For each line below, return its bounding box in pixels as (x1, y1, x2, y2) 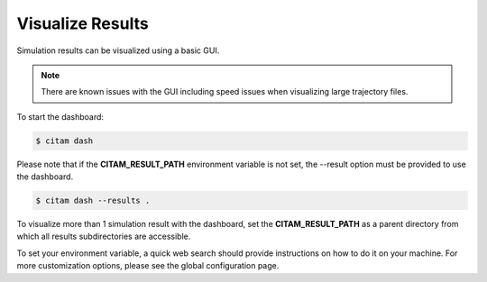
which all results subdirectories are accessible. (16, 231, 191, 242)
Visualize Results (16, 14, 149, 33)
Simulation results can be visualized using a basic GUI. (16, 45, 220, 56)
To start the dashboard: (16, 111, 104, 122)
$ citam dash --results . (35, 196, 151, 206)
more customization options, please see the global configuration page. (16, 260, 280, 271)
